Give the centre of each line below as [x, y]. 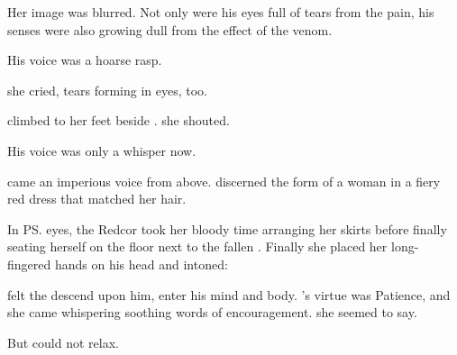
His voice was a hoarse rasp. [85, 60]
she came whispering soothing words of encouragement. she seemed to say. [212, 312]
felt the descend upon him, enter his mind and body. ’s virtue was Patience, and [229, 294]
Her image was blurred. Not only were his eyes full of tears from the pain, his [221, 12]
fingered [29, 264]
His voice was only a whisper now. [102, 150]
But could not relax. [63, 342]
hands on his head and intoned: [141, 264]
